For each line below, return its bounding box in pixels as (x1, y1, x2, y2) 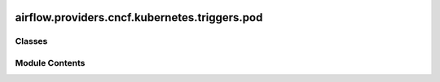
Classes (15, 36, 48, 47)
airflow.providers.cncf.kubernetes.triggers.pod (15, 11, 263, 24)
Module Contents (15, 57, 86, 68)
